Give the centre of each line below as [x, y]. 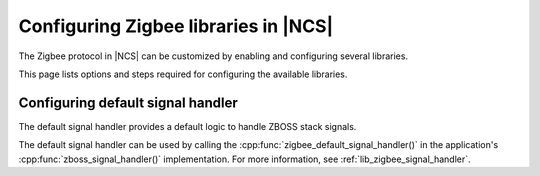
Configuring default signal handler [128, 102]
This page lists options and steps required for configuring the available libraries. [183, 74]
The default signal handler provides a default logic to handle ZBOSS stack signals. [187, 126]
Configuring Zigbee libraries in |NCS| [176, 26]
